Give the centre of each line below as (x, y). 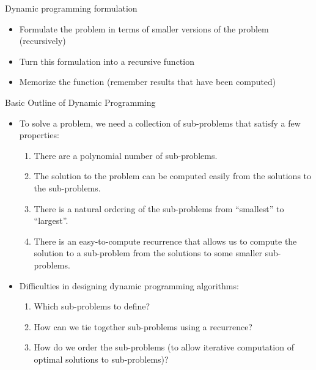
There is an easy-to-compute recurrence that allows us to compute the (165, 241)
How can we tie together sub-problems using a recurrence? (143, 326)
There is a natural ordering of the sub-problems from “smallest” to (159, 208)
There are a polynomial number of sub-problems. (126, 155)
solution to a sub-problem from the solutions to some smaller (148, 253)
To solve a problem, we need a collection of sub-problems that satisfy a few (160, 123)
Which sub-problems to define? (92, 306)
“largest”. (51, 220)
